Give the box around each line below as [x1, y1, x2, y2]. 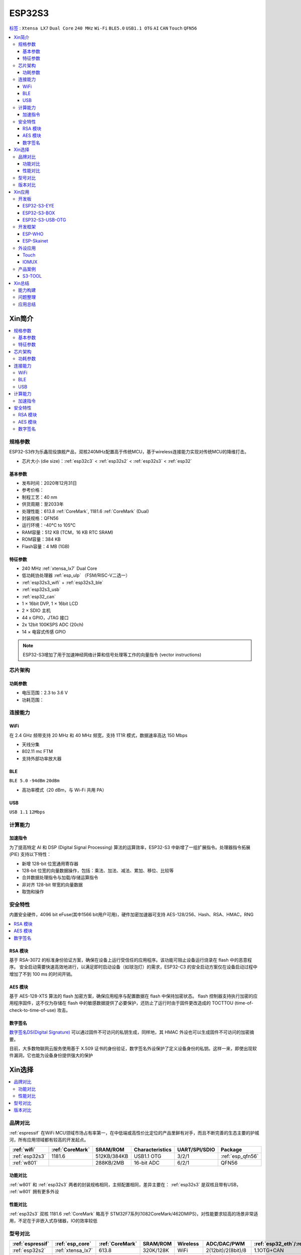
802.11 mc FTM [22, 748, 53, 755]
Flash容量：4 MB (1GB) [22, 543, 70, 549]
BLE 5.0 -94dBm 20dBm [9, 778, 60, 784]
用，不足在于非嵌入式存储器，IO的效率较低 [9, 1218, 98, 1223]
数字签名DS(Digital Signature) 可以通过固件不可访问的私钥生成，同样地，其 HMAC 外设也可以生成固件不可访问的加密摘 [9, 1029, 254, 1035]
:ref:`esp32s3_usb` [22, 586, 61, 592]
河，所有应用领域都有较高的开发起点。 [9, 1137, 89, 1143]
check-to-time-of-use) [9, 1007, 56, 1013]
